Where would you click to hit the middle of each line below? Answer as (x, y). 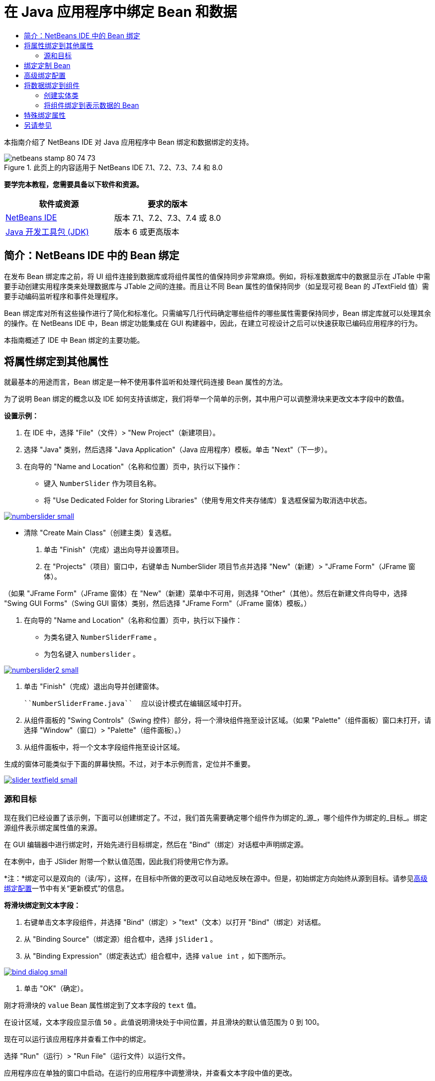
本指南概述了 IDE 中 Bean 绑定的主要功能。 (74, 340)
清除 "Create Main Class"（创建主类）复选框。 (100, 533)
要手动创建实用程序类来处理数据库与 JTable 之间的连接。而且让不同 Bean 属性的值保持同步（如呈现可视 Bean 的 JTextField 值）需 (217, 286)
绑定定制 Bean (47, 65)
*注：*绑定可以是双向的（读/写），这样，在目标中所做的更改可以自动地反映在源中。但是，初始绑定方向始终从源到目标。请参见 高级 (216, 879)
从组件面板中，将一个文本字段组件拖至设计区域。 (104, 747)
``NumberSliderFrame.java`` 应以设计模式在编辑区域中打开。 (135, 704)
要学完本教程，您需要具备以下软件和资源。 (74, 184)
